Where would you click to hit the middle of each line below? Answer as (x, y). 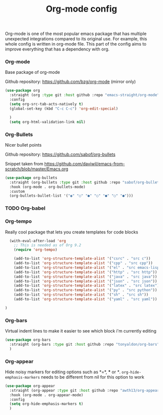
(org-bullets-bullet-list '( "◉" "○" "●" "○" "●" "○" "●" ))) (71, 196)
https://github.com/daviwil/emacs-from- (85, 164)
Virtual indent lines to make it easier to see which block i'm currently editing (81, 331)
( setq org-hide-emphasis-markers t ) (46, 404)
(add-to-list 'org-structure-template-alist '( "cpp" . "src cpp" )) (83, 263)
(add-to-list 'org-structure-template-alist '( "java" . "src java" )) (86, 277)
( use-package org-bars (28, 340)
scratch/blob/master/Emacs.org (37, 169)
